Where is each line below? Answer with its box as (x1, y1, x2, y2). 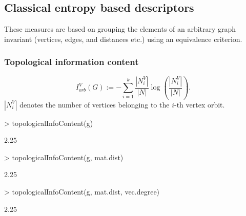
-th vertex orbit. (174, 99, 225, 110)
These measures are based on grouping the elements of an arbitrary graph (4, 24, 236, 34)
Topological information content (4, 55, 139, 68)
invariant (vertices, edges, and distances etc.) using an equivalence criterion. (4, 33, 242, 44)
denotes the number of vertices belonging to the (19, 99, 170, 110)
